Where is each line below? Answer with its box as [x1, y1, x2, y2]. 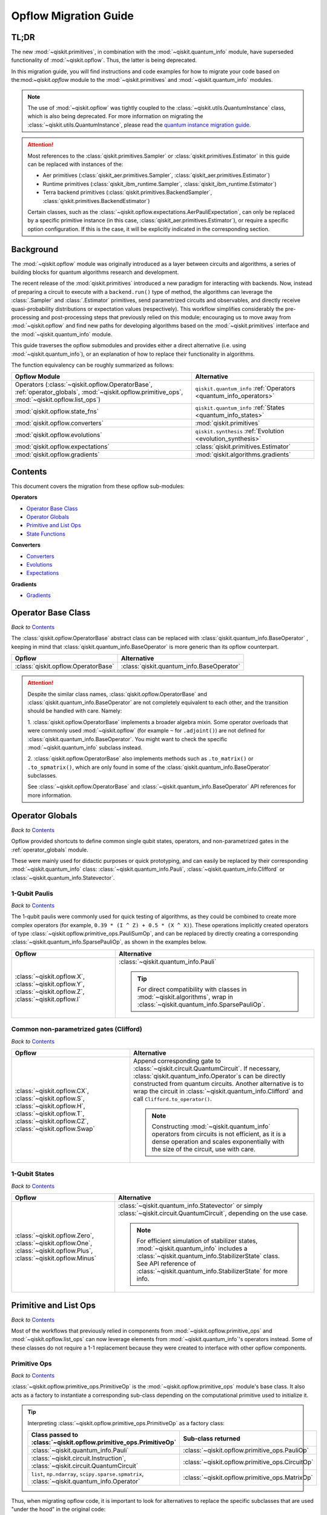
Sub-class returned [183, 1434, 240, 1442]
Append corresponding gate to [133, 1056, 221, 1065]
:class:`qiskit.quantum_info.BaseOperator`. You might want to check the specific [27, 735, 228, 742]
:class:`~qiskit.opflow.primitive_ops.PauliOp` [183, 1446, 309, 1454]
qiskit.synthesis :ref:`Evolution [194, 427, 285, 436]
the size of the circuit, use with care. [151, 1145, 256, 1153]
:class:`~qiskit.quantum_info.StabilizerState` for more [136, 1267, 288, 1276]
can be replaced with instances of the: [27, 161, 124, 168]
